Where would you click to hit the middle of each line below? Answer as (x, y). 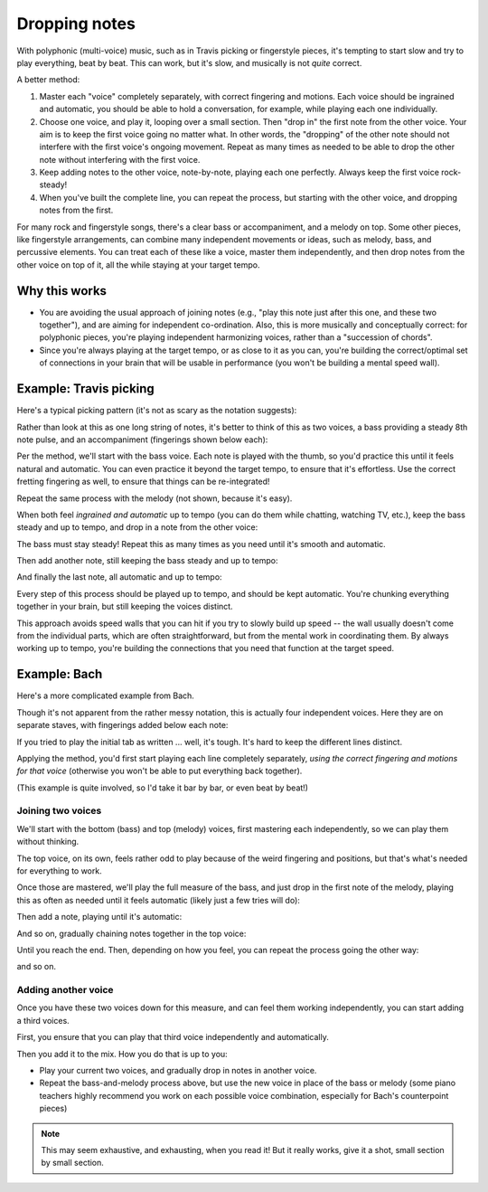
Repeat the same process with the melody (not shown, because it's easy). (155, 498)
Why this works (62, 291)
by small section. (72, 1163)
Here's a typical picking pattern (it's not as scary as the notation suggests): (157, 411)
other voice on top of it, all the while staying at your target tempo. (138, 265)
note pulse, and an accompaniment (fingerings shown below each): (142, 440)
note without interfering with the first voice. (120, 159)
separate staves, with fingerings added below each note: (122, 725)
